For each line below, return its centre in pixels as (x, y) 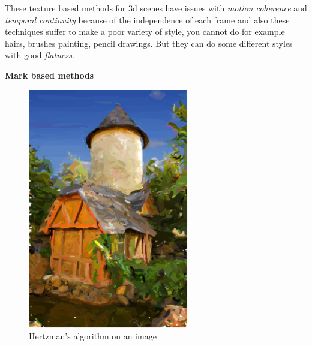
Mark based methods (49, 75)
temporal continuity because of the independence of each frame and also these (147, 19)
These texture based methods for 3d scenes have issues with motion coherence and (156, 8)
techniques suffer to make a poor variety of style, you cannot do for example (145, 31)
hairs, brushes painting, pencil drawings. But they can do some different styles (149, 43)
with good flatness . (40, 55)
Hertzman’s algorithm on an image (93, 336)
